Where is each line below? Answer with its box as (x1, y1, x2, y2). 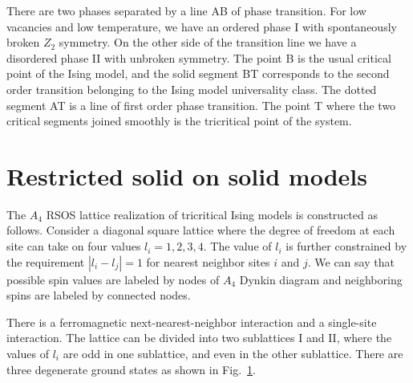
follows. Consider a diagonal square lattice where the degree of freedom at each (6, 222, 395, 238)
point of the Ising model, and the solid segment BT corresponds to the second (6, 65, 390, 82)
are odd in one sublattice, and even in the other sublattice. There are (63, 345, 403, 362)
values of (6, 345, 49, 362)
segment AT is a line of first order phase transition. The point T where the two (6, 96, 396, 113)
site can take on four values (6, 238, 141, 255)
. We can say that (307, 253, 395, 270)
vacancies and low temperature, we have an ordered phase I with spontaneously (6, 18, 397, 35)
